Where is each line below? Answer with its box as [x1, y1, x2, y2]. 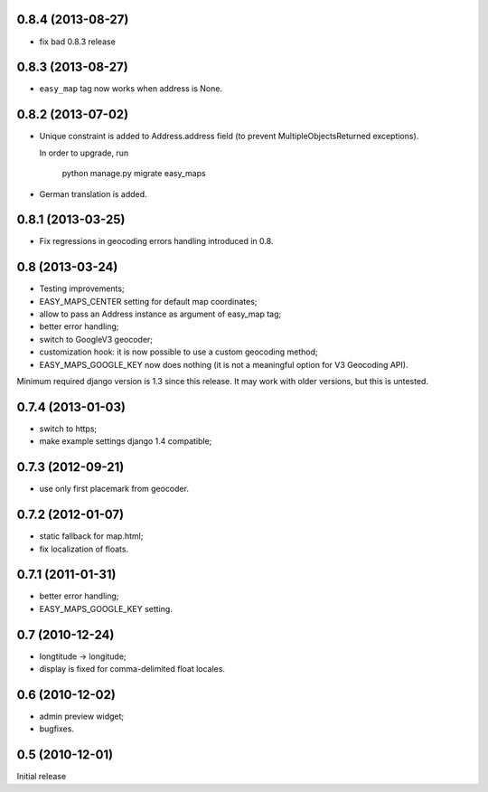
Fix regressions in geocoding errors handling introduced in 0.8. [39, 236, 274, 247]
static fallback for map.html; [39, 531, 144, 542]
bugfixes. [39, 723, 74, 734]
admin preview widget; [39, 711, 125, 722]
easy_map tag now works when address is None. [39, 83, 223, 94]
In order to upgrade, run [39, 147, 129, 158]
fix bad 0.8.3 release [39, 36, 117, 47]
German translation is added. [39, 188, 148, 199]
